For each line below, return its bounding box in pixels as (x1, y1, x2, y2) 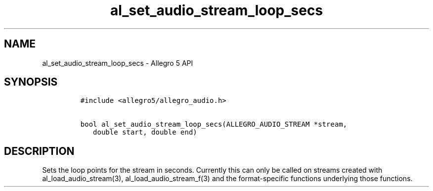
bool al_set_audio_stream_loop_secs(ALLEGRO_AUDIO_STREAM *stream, (80, 120, 347, 129)
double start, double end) (93, 128, 197, 137)
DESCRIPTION (4, 144, 75, 157)
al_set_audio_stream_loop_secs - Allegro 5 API (42, 58, 193, 67)
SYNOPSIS (4, 76, 58, 89)
